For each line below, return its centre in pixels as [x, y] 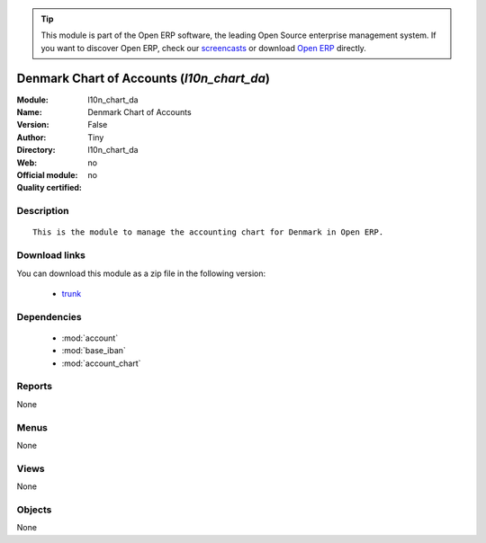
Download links [51, 255]
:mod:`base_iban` [94, 351]
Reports [35, 387]
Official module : [47, 175]
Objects [34, 510]
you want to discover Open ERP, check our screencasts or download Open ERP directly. [203, 48]
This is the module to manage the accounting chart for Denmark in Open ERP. [208, 232]
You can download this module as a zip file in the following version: [141, 273]
